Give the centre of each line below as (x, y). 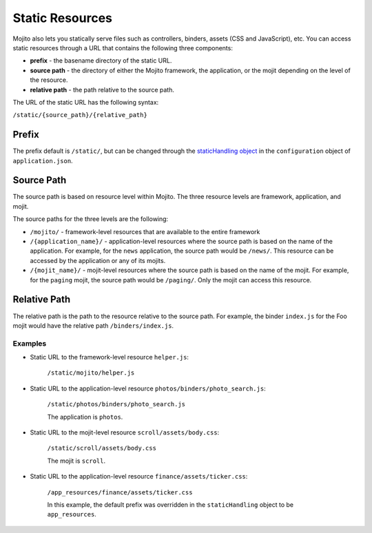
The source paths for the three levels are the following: (91, 219)
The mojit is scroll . (76, 461)
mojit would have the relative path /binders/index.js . (93, 325)
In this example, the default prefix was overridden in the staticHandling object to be (170, 504)
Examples (30, 343)
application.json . (43, 160)
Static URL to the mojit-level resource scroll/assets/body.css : (125, 432)
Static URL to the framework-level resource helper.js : (110, 357)
